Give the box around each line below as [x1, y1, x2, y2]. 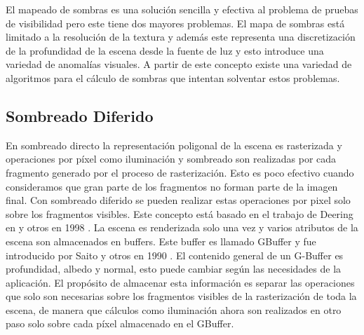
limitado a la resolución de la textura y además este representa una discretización [6, 29, 356, 44]
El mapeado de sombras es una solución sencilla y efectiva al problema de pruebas [6, 2, 358, 16]
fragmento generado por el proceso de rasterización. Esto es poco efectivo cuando [6, 165, 354, 179]
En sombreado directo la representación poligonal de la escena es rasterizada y [6, 137, 342, 152]
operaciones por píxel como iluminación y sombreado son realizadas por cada [6, 151, 337, 166]
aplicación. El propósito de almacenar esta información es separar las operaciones [6, 275, 355, 289]
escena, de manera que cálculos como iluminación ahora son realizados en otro [6, 302, 342, 317]
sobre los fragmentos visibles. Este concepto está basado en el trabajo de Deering [6, 206, 353, 221]
